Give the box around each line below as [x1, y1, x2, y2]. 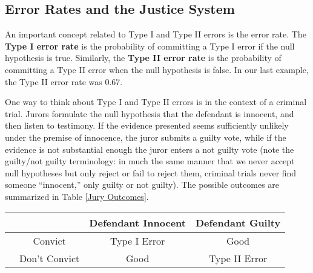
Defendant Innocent [89, 215, 186, 230]
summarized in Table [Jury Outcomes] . [5, 190, 149, 202]
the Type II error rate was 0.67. [5, 75, 123, 88]
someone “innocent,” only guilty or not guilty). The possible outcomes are [5, 178, 280, 191]
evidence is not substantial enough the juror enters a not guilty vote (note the [5, 143, 294, 155]
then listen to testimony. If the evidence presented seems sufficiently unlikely [5, 119, 289, 132]
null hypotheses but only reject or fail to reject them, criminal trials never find [5, 166, 297, 179]
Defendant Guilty [195, 215, 281, 230]
